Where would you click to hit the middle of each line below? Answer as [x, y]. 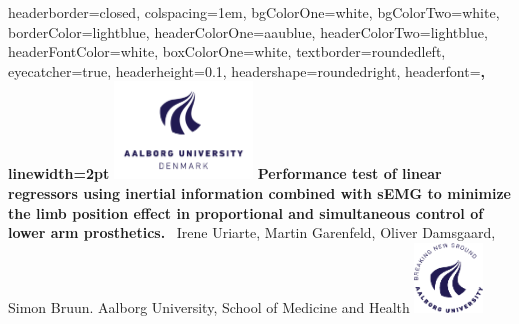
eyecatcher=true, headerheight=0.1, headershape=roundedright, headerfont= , [246, 70]
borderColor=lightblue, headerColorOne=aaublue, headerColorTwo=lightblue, [248, 31]
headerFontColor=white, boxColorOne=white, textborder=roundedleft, [227, 51]
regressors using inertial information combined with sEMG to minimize [259, 192]
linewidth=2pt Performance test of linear [225, 173]
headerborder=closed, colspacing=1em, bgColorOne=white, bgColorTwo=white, [254, 12]
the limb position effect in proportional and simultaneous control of [246, 212]
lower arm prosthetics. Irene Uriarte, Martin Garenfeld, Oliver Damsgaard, [252, 232]
